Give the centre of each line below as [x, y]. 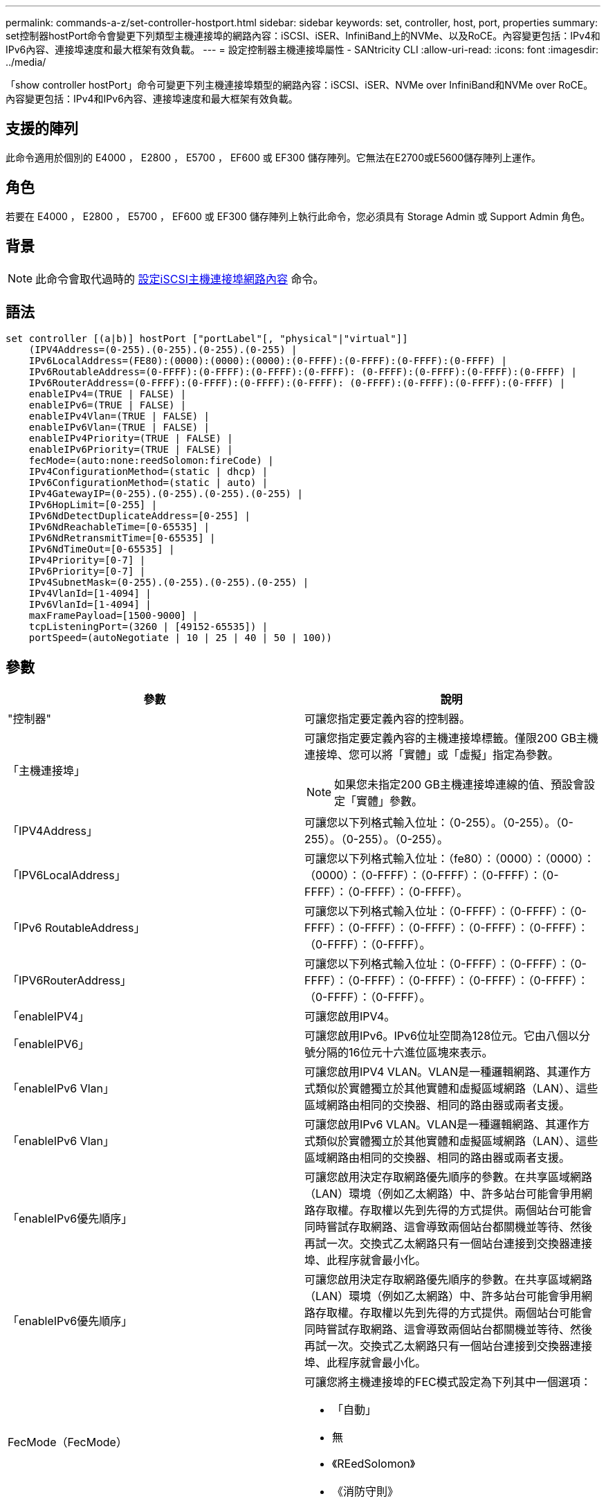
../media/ [26, 62]
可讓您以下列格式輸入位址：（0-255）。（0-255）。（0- [439, 823]
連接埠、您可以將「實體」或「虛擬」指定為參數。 [432, 755]
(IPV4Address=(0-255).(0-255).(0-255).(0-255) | [163, 350]
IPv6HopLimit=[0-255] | [93, 505]
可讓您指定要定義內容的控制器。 [388, 719]
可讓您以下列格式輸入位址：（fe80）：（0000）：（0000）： [450, 859]
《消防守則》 [366, 1492]
